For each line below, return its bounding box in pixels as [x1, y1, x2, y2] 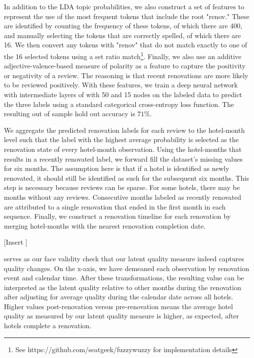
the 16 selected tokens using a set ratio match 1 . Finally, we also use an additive [4, 49, 241, 61]
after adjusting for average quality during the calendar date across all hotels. [4, 292, 233, 302]
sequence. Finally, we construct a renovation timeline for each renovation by [4, 211, 231, 221]
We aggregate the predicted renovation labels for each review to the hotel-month [4, 125, 245, 135]
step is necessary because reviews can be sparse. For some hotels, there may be [4, 182, 240, 192]
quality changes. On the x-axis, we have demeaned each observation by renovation [4, 263, 249, 273]
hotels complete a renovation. [4, 320, 91, 331]
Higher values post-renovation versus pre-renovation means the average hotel [4, 301, 233, 311]
